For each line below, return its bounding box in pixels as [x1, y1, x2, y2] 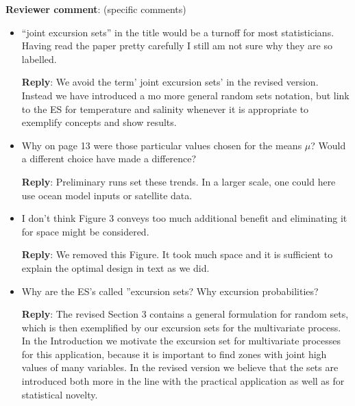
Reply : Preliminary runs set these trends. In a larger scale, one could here [21, 174, 336, 188]
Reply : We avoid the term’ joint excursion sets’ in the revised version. [21, 75, 319, 89]
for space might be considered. [21, 224, 149, 238]
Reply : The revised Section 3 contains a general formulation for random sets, [21, 307, 349, 321]
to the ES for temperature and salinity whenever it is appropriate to [21, 101, 309, 116]
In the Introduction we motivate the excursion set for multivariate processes [21, 333, 341, 348]
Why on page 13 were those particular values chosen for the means [21, 138, 302, 152]
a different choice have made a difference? [21, 151, 197, 166]
